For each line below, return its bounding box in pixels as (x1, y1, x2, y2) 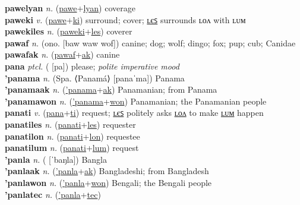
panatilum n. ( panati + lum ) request (5, 141, 139, 154)
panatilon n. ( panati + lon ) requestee (5, 130, 140, 142)
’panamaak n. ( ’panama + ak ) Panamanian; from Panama (5, 83, 217, 96)
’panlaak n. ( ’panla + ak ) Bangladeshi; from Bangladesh (5, 165, 209, 177)
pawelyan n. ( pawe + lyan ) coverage (5, 2, 135, 14)
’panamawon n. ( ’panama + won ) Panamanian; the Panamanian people (5, 94, 267, 107)
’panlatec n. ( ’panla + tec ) (5, 188, 101, 200)
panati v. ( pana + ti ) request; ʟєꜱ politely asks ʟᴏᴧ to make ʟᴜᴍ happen (5, 106, 264, 119)
